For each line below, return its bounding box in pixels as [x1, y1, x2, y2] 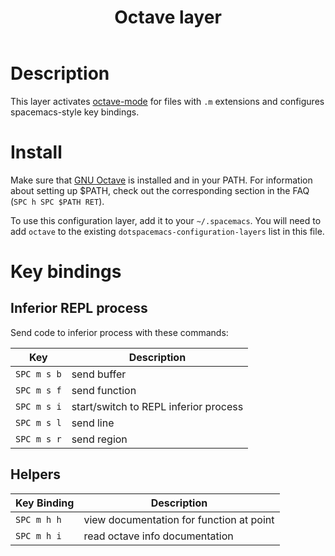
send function [71, 383, 137, 397]
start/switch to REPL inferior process [71, 399, 244, 413]
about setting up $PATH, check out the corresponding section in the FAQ [10, 184, 310, 196]
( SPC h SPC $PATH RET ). [10, 195, 105, 207]
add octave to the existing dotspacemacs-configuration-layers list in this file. [10, 225, 325, 237]
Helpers [10, 466, 61, 483]
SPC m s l [15, 417, 62, 428]
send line [71, 416, 115, 430]
